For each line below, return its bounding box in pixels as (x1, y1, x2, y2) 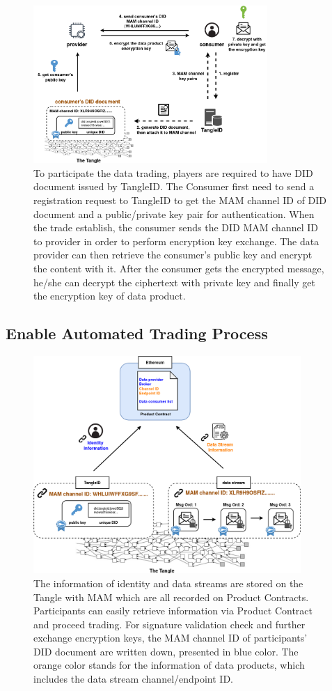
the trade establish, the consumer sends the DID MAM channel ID (33, 220, 318, 235)
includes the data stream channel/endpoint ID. (33, 671, 234, 686)
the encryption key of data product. (33, 288, 186, 303)
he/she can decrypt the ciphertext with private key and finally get (33, 274, 316, 289)
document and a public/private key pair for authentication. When (33, 206, 315, 221)
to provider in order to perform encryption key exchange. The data (33, 233, 319, 248)
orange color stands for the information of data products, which (33, 658, 305, 672)
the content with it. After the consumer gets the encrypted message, (33, 261, 324, 275)
